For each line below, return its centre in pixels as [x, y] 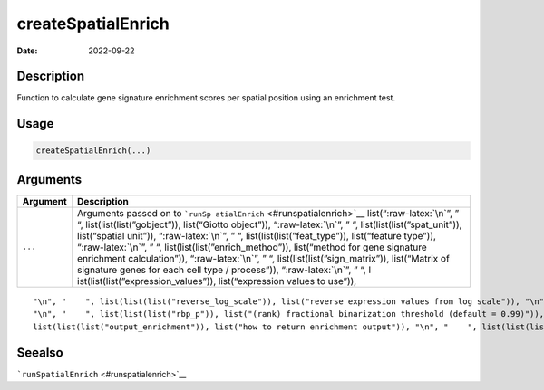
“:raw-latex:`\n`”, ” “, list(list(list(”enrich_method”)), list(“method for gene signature [253, 247]
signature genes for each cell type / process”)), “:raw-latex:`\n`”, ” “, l [224, 270]
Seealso [40, 352]
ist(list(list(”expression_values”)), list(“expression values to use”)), [217, 281]
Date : [27, 51]
